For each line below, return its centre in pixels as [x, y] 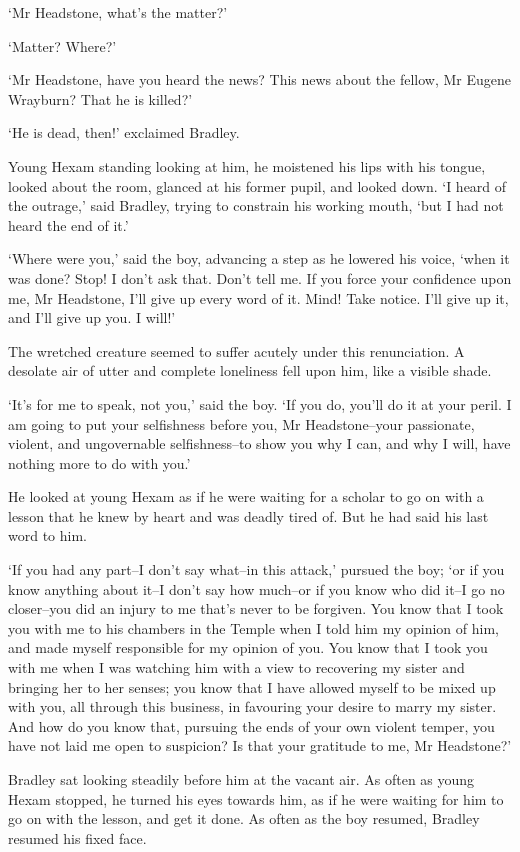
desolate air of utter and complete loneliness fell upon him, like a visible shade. [250, 370]
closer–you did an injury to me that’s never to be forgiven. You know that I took [256, 608]
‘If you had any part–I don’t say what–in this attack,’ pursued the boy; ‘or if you [256, 569]
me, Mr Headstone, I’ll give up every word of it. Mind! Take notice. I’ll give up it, [258, 297]
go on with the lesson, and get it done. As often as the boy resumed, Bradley [244, 818]
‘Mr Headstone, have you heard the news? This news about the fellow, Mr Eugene [260, 79]
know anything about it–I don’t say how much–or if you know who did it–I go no [256, 588]
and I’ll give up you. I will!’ [92, 317]
